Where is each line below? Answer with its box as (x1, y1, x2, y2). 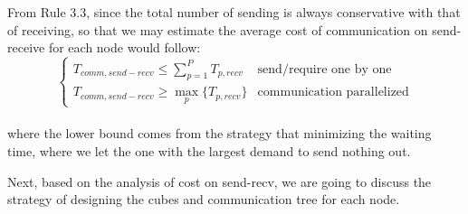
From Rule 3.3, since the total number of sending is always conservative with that (7, 3, 461, 21)
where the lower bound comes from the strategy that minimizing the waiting (7, 124, 432, 143)
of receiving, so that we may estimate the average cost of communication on (7, 20, 428, 39)
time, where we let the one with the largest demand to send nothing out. (7, 142, 411, 161)
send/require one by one (257, 62, 392, 76)
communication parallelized (257, 86, 409, 99)
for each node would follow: (48, 38, 201, 57)
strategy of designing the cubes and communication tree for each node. (7, 190, 400, 209)
